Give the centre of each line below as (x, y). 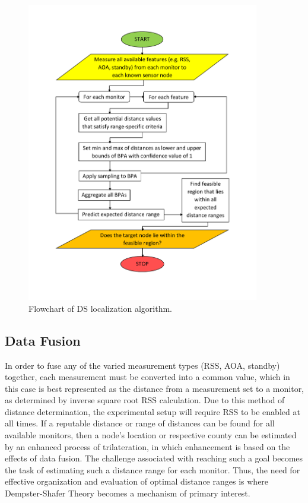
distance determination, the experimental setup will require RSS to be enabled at (153, 411)
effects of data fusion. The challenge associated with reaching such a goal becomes (154, 458)
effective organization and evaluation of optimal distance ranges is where (137, 481)
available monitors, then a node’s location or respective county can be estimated (151, 435)
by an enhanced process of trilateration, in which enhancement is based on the (147, 446)
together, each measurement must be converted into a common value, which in (147, 377)
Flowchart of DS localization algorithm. (100, 308)
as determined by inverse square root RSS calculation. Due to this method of (145, 400)
